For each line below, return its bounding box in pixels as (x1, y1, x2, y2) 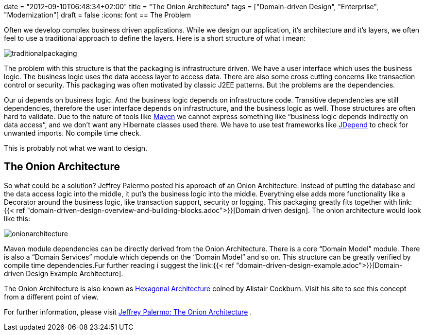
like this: (4, 214, 30, 223)
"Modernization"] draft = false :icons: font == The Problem (4, 11, 191, 19)
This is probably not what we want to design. (4, 144, 148, 152)
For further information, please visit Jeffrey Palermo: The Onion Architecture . (4, 307, 252, 316)
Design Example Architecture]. (26, 269, 123, 278)
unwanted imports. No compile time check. (4, 129, 141, 137)
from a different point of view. (4, 292, 99, 301)
